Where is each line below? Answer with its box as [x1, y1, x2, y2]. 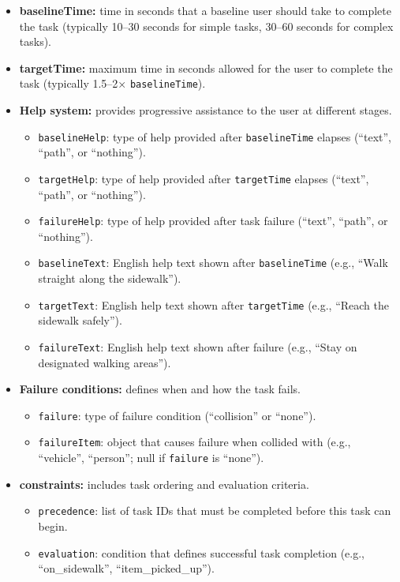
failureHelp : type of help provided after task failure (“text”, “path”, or [38, 212, 388, 229]
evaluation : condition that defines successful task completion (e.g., [38, 544, 365, 561]
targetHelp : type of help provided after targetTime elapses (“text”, [38, 170, 369, 186]
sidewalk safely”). [38, 312, 122, 329]
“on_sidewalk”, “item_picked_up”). [38, 560, 215, 576]
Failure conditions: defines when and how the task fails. [19, 381, 301, 397]
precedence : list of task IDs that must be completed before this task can [38, 502, 391, 519]
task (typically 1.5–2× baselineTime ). [19, 75, 206, 92]
